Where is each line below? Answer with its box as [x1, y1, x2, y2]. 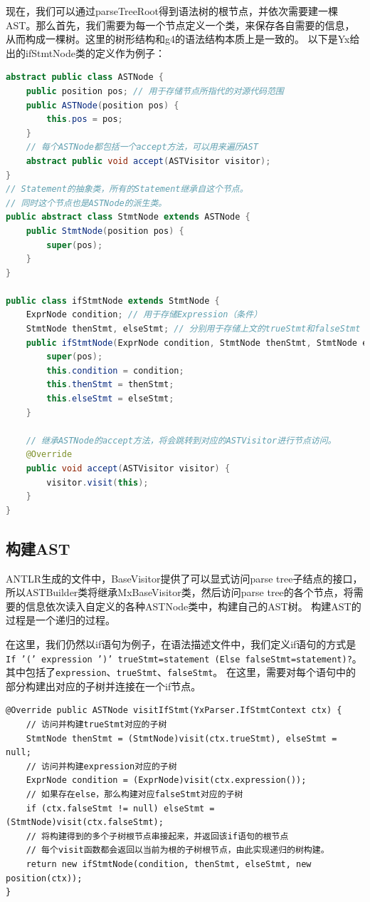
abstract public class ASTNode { [6, 72, 164, 83]
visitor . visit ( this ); [46, 477, 149, 488]
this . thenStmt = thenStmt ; [46, 379, 174, 390]
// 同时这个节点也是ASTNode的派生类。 [6, 198, 167, 208]
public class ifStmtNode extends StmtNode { [6, 295, 220, 306]
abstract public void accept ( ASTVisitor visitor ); [26, 155, 271, 166]
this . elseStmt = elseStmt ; [46, 394, 174, 404]
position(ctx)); [6, 873, 83, 883]
